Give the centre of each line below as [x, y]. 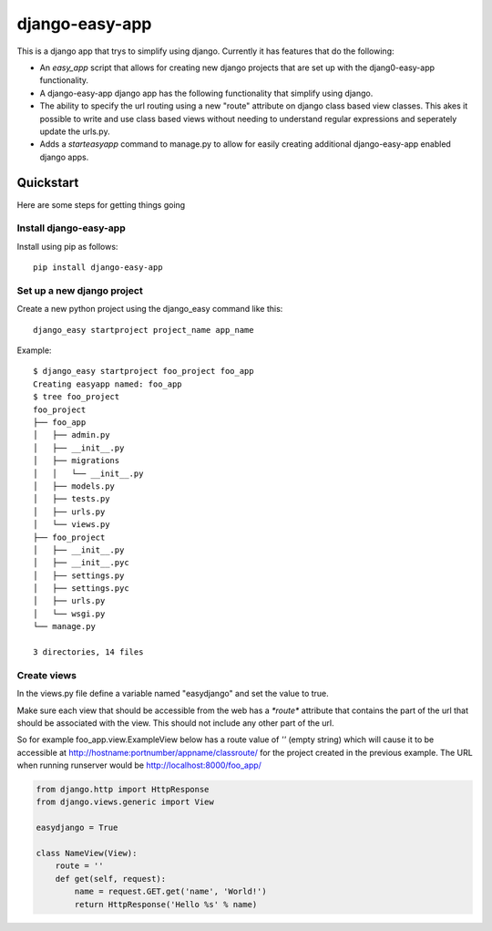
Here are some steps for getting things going [101, 204]
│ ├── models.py [74, 486]
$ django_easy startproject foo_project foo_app [143, 371]
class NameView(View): [87, 853]
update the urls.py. [75, 131]
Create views [47, 675]
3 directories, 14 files [88, 652]
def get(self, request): [111, 879]
